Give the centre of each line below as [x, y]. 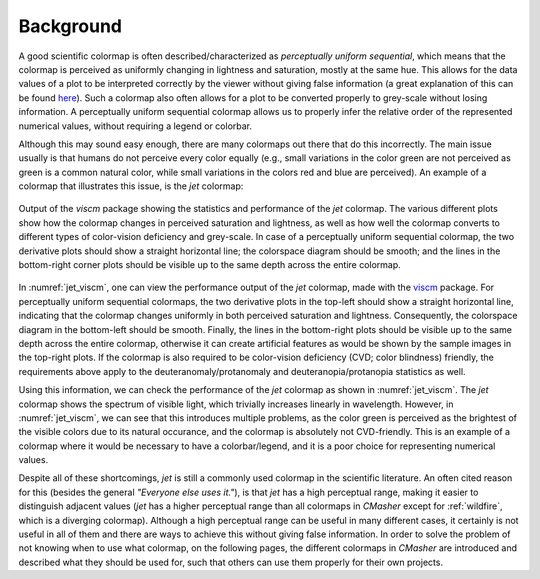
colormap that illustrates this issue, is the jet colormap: [131, 186]
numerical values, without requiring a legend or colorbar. [135, 126]
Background [70, 26]
